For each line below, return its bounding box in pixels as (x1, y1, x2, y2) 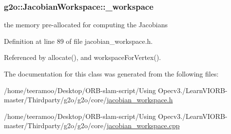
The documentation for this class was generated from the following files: (4, 69, 219, 78)
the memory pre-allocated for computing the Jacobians (4, 19, 168, 30)
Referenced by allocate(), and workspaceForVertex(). (4, 52, 161, 62)
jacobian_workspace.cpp (107, 120, 180, 131)
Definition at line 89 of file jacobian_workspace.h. (4, 36, 153, 46)
